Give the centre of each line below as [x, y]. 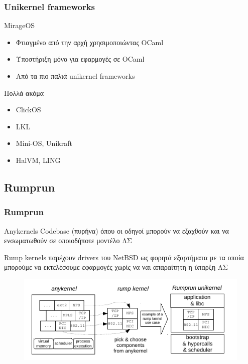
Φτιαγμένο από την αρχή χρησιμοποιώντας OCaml [90, 42]
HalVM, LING [38, 160]
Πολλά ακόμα [24, 93]
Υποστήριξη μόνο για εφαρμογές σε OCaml [80, 59]
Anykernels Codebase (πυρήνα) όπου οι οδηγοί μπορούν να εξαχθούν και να [116, 230]
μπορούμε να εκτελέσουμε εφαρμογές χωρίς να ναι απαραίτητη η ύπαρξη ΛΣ [116, 267]
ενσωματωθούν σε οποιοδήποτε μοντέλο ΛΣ [68, 240]
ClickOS [28, 110]
